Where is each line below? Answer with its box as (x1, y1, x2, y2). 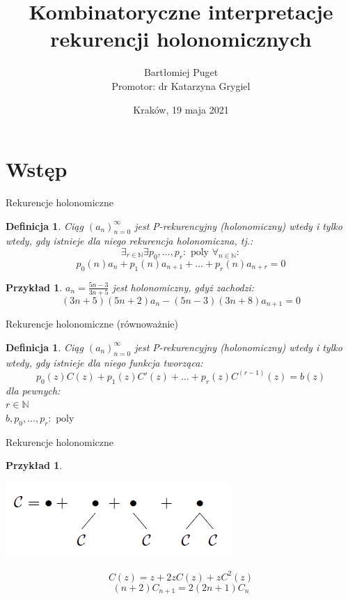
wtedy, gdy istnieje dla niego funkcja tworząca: (6, 355, 203, 369)
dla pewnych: (6, 383, 61, 397)
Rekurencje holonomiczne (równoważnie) (6, 316, 178, 331)
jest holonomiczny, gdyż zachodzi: (112, 279, 255, 294)
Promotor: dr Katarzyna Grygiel (111, 78, 251, 93)
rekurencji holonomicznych (50, 24, 312, 53)
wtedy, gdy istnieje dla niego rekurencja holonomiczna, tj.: (6, 233, 253, 248)
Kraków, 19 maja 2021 (133, 102, 229, 116)
